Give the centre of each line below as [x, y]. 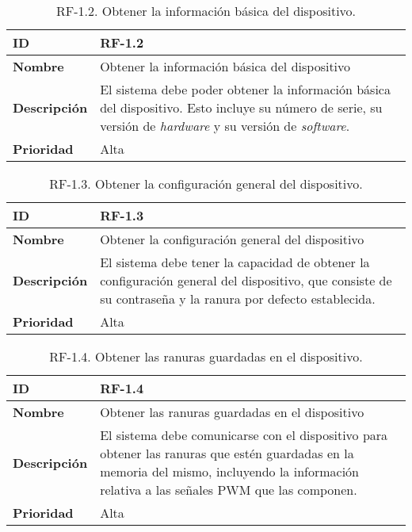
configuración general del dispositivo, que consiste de [246, 280]
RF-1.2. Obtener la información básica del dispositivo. [206, 11]
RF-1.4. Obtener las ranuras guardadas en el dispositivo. [206, 356]
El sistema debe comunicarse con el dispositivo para [244, 435]
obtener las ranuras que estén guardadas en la [227, 453]
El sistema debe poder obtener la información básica [245, 89]
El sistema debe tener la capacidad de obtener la [235, 262]
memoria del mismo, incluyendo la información [229, 471]
